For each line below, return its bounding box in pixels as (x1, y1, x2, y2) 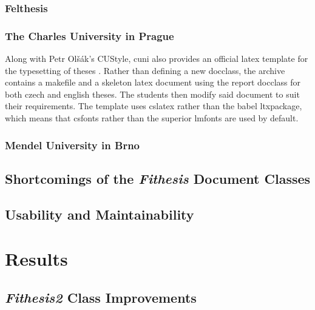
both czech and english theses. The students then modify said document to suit (5, 87, 300, 100)
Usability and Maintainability (5, 204, 194, 223)
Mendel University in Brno (5, 137, 140, 152)
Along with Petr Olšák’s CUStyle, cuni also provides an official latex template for (5, 52, 308, 65)
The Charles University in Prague (5, 28, 174, 43)
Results (5, 246, 68, 271)
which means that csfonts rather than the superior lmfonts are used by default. (5, 112, 299, 124)
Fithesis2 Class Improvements (5, 288, 197, 306)
